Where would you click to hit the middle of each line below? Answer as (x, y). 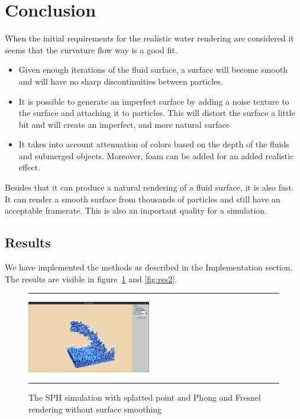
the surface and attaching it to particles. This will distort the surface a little (157, 113)
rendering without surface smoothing (95, 409)
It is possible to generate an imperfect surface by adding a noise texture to (154, 101)
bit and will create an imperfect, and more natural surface (124, 124)
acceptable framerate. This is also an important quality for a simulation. (136, 210)
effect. (29, 167)
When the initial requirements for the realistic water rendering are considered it (149, 38)
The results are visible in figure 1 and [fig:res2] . (91, 278)
